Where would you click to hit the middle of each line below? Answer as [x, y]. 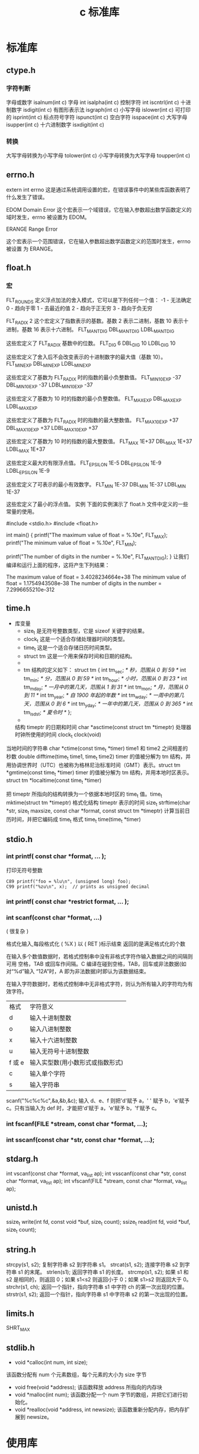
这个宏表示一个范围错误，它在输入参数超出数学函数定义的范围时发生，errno [98, 241]
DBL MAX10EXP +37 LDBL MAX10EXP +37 [52, 428]
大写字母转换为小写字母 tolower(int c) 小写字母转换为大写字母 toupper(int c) [98, 156]
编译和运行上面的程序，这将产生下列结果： [58, 565]
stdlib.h [21, 1348]
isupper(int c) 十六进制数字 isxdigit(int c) [55, 124]
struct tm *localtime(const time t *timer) [54, 781]
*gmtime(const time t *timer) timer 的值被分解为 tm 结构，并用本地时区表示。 [99, 773]
